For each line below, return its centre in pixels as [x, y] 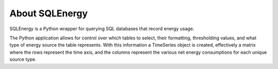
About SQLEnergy [49, 13]
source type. [23, 59]
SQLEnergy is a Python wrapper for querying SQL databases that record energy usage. [102, 29]
